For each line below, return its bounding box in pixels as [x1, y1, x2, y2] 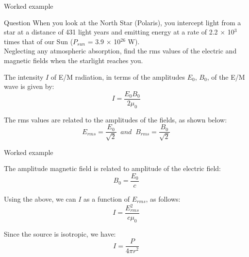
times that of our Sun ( [4, 36, 73, 46]
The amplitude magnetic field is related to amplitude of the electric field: [4, 163, 221, 173]
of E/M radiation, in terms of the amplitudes [50, 71, 185, 82]
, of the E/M [207, 71, 245, 82]
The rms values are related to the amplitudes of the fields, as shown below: [4, 114, 227, 124]
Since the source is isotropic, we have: [4, 228, 116, 239]
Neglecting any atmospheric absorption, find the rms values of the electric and [4, 46, 237, 56]
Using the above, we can [4, 193, 76, 204]
